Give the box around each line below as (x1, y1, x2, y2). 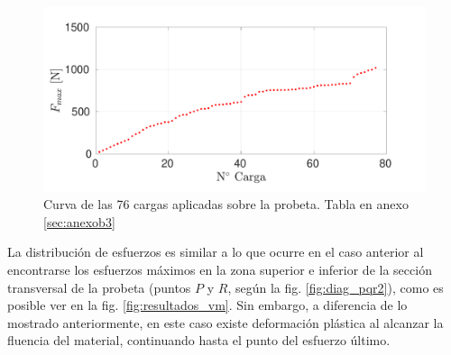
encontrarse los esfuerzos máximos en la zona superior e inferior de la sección (7, 259, 432, 278)
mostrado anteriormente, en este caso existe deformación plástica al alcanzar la (7, 313, 444, 332)
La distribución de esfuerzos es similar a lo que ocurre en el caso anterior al (7, 242, 424, 261)
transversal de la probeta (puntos (7, 278, 191, 296)
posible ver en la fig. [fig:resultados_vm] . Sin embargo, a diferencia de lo (7, 296, 408, 314)
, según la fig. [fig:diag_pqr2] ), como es (227, 278, 444, 296)
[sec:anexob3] (43, 212, 115, 231)
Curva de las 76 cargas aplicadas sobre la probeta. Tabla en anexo (43, 195, 409, 214)
